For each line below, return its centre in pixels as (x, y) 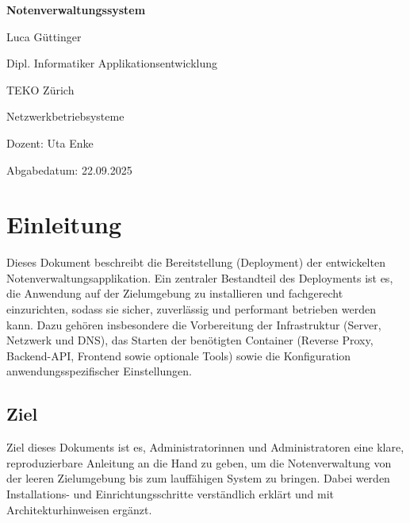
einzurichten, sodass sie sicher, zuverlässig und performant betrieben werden (191, 309)
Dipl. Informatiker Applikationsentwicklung (112, 63)
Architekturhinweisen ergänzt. (79, 509)
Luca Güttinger (44, 36)
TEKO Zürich (40, 89)
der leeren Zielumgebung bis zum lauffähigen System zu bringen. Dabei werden (198, 478)
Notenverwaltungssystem (76, 10)
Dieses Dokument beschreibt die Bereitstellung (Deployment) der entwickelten (196, 262)
